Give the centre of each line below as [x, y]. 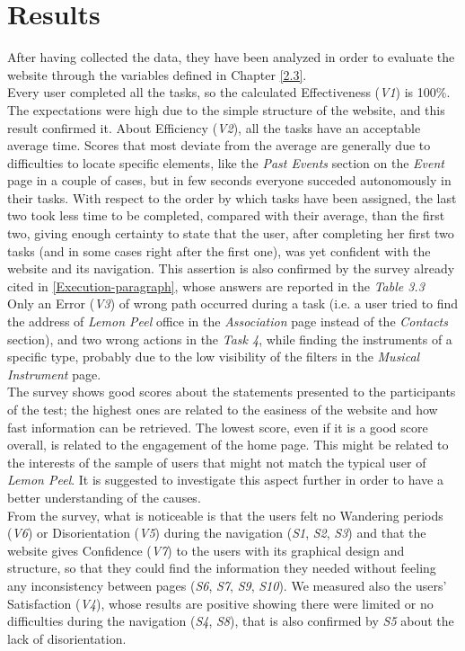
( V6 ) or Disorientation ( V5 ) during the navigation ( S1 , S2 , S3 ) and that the [217, 533]
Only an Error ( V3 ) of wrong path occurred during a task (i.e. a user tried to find [233, 303]
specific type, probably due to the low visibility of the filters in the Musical [214, 357]
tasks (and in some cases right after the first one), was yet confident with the [219, 250]
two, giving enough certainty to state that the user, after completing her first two [231, 233]
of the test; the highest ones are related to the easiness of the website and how [223, 409]
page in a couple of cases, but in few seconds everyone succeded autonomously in [229, 180]
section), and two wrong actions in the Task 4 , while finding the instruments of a [230, 339]
